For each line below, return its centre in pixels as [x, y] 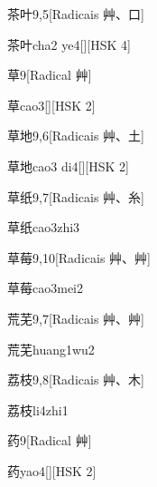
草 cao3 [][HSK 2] [51, 105]
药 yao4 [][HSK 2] [52, 470]
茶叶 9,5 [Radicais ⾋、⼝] [76, 14]
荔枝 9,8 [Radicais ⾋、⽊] [76, 380]
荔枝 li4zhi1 [38, 409]
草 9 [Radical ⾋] [50, 75]
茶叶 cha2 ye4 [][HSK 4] [69, 44]
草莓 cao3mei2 [45, 288]
